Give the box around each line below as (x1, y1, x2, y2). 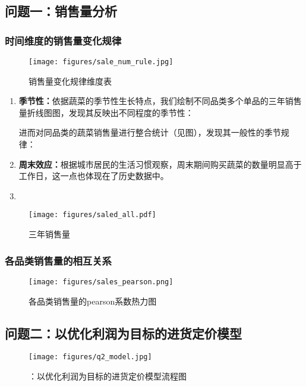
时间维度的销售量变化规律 (5, 33, 122, 48)
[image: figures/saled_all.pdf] (29, 211, 156, 219)
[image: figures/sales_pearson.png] (29, 277, 173, 286)
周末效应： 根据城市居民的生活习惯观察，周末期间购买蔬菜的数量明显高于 (18, 158, 302, 170)
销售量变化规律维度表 (29, 74, 112, 87)
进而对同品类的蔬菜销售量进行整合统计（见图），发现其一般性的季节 (18, 126, 281, 139)
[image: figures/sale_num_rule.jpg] (29, 58, 173, 66)
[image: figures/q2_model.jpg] (29, 353, 152, 362)
